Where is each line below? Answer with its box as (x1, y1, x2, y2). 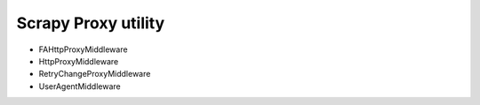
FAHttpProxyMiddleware (38, 44, 128, 55)
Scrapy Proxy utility (16, 13, 165, 33)
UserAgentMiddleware (38, 80, 121, 92)
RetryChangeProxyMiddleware (38, 69, 151, 79)
